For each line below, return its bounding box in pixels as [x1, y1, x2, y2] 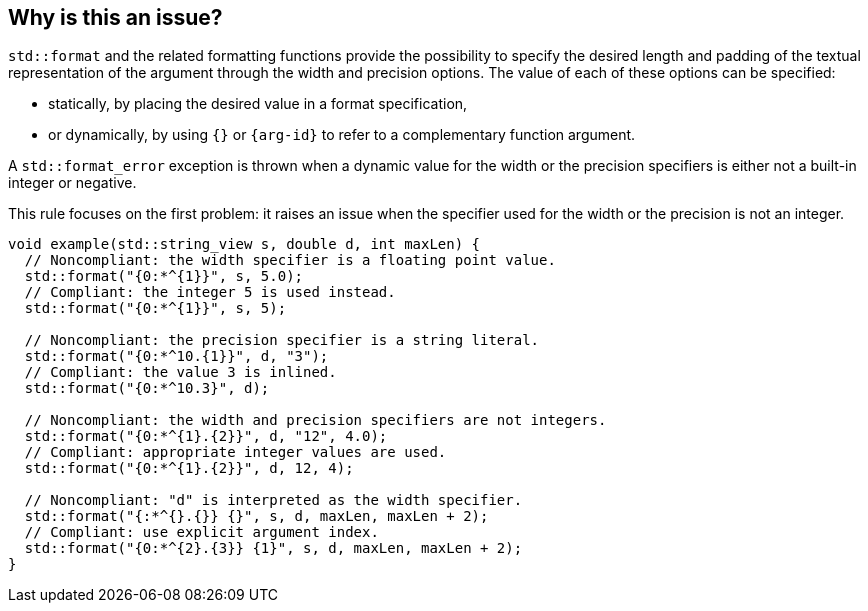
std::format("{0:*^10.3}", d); [24, 380, 270, 397]
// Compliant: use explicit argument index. [24, 524, 379, 541]
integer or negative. [8, 174, 137, 192]
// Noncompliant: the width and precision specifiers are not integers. [24, 412, 607, 429]
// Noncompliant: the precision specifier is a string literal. [24, 332, 540, 349]
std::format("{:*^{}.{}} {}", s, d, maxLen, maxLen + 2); [24, 508, 489, 525]
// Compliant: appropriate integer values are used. [24, 444, 447, 461]
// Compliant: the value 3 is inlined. [24, 364, 337, 381]
